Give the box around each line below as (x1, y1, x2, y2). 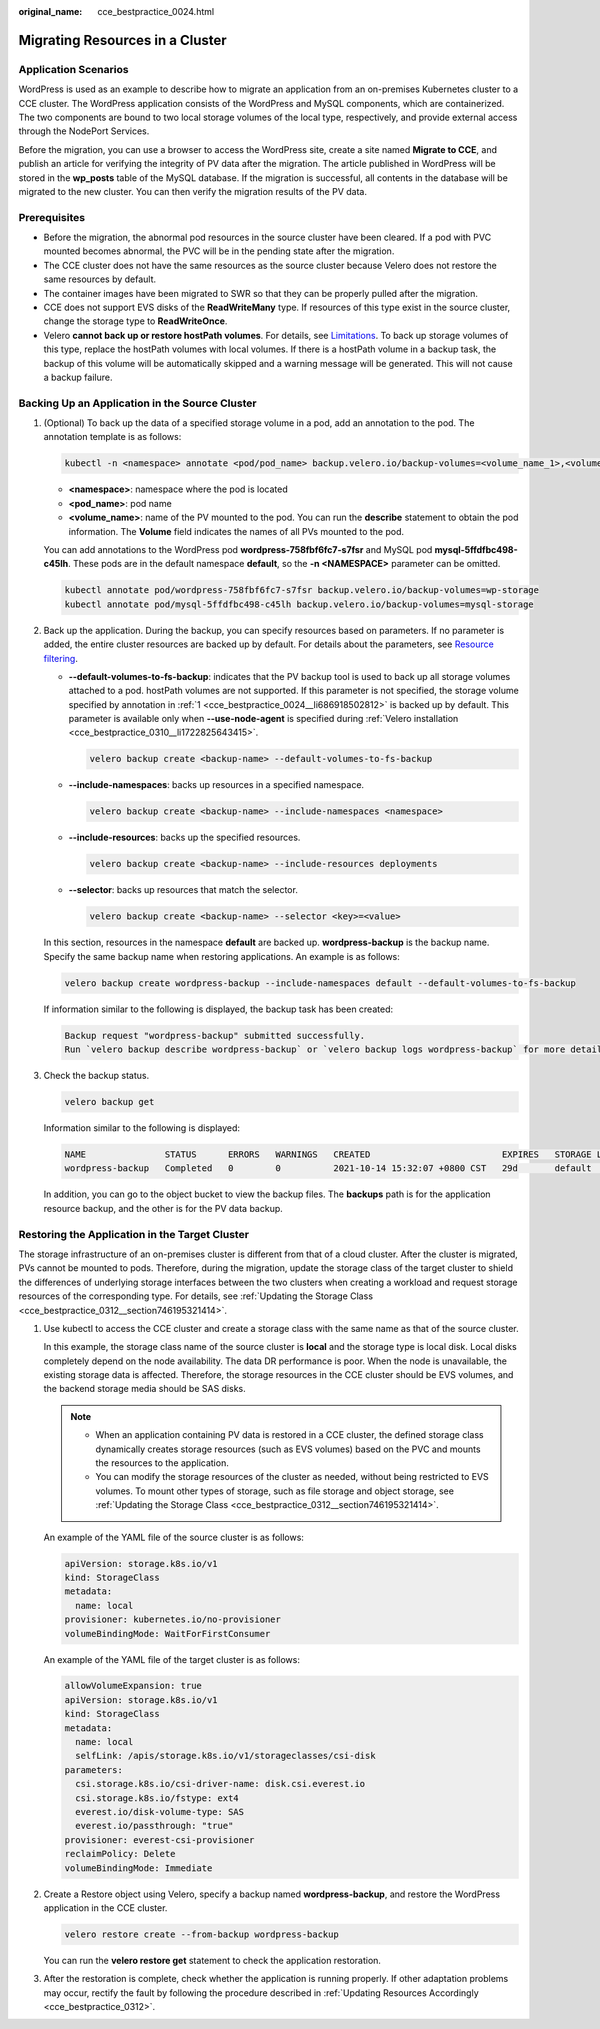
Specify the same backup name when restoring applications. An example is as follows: (43, 950, 400, 962)
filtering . (43, 652, 79, 664)
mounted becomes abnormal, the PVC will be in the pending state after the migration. (43, 245, 395, 257)
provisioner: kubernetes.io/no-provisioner (64, 1614, 282, 1625)
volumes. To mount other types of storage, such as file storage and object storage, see (95, 1485, 455, 1497)
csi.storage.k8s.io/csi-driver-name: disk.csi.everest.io (75, 1778, 366, 1790)
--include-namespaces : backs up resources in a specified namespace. (68, 779, 365, 791)
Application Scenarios (18, 62, 129, 76)
